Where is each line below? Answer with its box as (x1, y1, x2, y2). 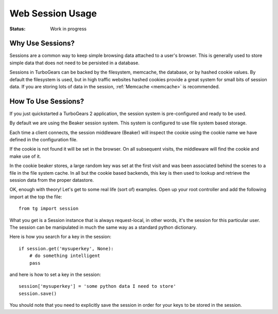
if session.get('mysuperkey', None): (19, 246, 114, 251)
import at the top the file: (9, 193, 62, 200)
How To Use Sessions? (9, 97, 84, 105)
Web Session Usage (9, 8, 97, 19)
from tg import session (19, 206, 79, 212)
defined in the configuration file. (9, 137, 78, 143)
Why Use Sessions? (9, 39, 75, 48)
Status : (9, 26, 26, 32)
